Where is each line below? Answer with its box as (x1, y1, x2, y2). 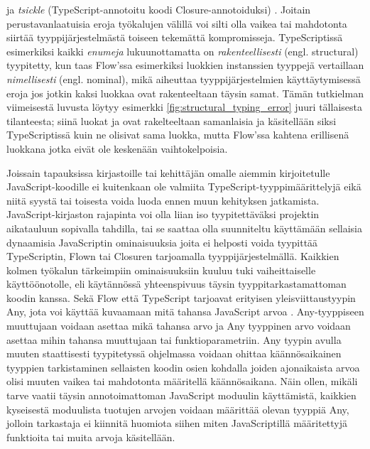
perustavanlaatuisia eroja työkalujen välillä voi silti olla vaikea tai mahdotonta (6, 16, 347, 31)
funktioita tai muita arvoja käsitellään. (6, 429, 175, 444)
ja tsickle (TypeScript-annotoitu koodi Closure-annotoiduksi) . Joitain (6, 2, 311, 16)
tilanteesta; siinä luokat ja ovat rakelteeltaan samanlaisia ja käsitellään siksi (6, 113, 337, 128)
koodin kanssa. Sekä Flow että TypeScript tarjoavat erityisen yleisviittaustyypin (6, 290, 356, 305)
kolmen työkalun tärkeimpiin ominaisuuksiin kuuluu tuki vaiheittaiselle (6, 262, 316, 277)
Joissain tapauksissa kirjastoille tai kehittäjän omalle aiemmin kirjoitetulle (6, 165, 330, 180)
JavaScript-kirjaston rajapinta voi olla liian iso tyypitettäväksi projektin (6, 207, 320, 222)
